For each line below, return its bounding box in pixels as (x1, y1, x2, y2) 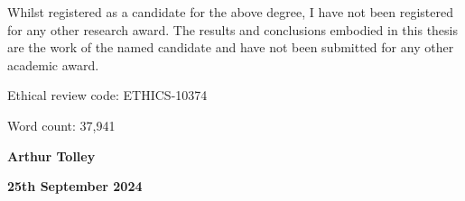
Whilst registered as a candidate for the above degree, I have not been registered (7, 3, 454, 21)
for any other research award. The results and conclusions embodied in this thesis (7, 20, 458, 39)
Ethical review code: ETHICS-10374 (7, 86, 208, 105)
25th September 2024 (7, 177, 143, 196)
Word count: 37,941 (7, 115, 116, 134)
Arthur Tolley (7, 146, 96, 165)
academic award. (7, 55, 99, 74)
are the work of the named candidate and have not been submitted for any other (7, 38, 454, 57)
